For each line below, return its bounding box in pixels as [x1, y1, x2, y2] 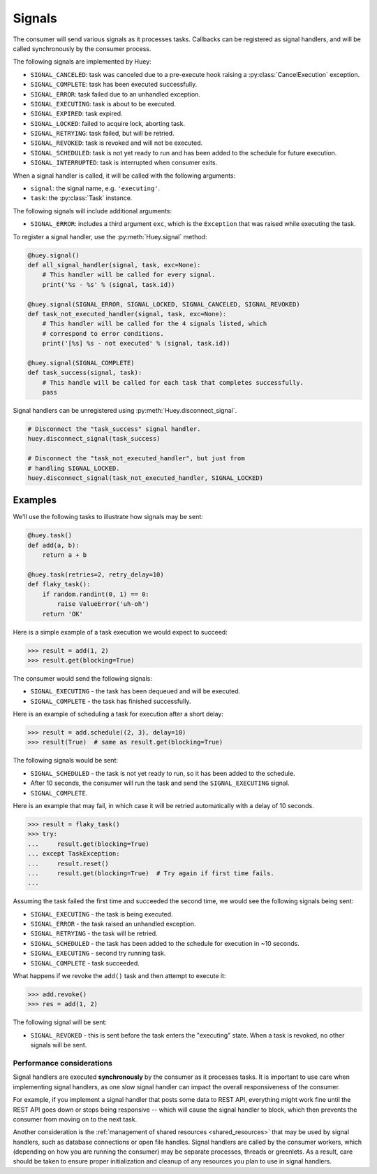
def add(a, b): [27, 541, 80, 549]
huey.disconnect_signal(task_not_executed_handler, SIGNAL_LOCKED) [27, 474, 264, 482]
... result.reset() [27, 859, 110, 868]
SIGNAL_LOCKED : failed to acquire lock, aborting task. [30, 119, 185, 127]
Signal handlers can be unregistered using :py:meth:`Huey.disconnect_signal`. [13, 406, 237, 415]
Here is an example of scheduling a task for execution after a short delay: [13, 710, 223, 719]
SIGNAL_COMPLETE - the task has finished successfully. [30, 697, 191, 705]
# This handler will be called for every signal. [42, 271, 216, 279]
